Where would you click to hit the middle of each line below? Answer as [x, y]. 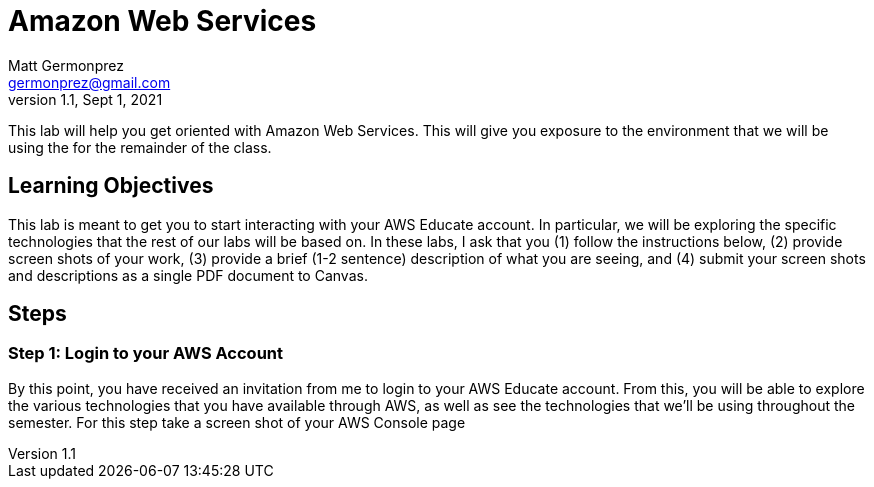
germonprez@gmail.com [89, 82]
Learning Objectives [111, 186]
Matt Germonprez [66, 65]
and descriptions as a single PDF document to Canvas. [188, 275]
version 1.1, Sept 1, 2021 [85, 99]
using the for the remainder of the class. [140, 147]
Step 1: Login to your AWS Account [146, 353]
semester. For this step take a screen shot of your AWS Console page [237, 422]
